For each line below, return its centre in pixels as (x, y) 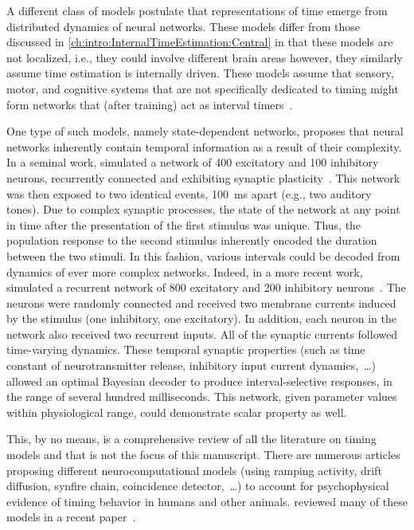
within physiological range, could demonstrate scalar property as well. (177, 412)
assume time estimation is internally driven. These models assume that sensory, (200, 73)
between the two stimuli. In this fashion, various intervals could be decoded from (203, 255)
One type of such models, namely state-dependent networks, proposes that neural (205, 131)
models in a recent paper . (71, 517)
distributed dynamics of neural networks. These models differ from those (183, 26)
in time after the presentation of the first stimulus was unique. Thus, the (184, 224)
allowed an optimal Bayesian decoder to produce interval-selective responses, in (199, 381)
